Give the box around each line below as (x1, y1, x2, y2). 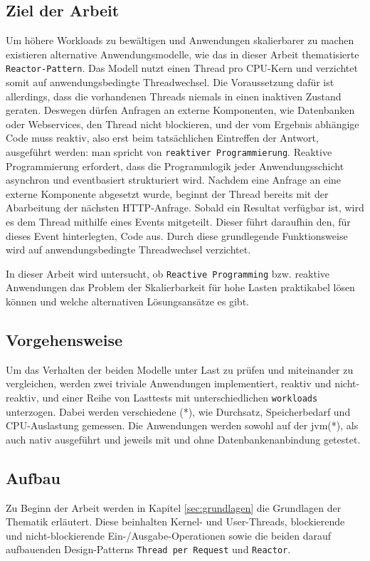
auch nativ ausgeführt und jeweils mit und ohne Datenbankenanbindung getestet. (6, 431, 361, 446)
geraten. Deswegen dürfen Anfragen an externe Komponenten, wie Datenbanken (6, 103, 355, 117)
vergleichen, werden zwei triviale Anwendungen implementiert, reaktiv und (6, 376, 332, 391)
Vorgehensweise (6, 329, 122, 351)
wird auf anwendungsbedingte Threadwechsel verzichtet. (6, 242, 251, 257)
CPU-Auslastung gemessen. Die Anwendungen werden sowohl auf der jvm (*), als (6, 418, 359, 433)
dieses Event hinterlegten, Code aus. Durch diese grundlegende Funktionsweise (6, 228, 348, 243)
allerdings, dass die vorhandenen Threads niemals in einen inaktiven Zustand (6, 88, 342, 103)
